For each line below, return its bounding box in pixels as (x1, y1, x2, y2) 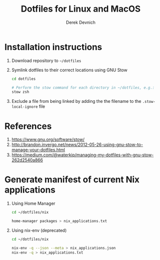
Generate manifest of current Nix (4, 174, 140, 185)
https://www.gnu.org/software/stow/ (11, 137, 85, 143)
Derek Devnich (66, 19, 96, 25)
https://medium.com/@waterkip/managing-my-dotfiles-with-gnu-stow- (11, 152, 154, 158)
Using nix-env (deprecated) (11, 227, 67, 233)
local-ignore (11, 104, 38, 110)
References (4, 120, 52, 131)
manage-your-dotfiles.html (11, 147, 65, 153)
